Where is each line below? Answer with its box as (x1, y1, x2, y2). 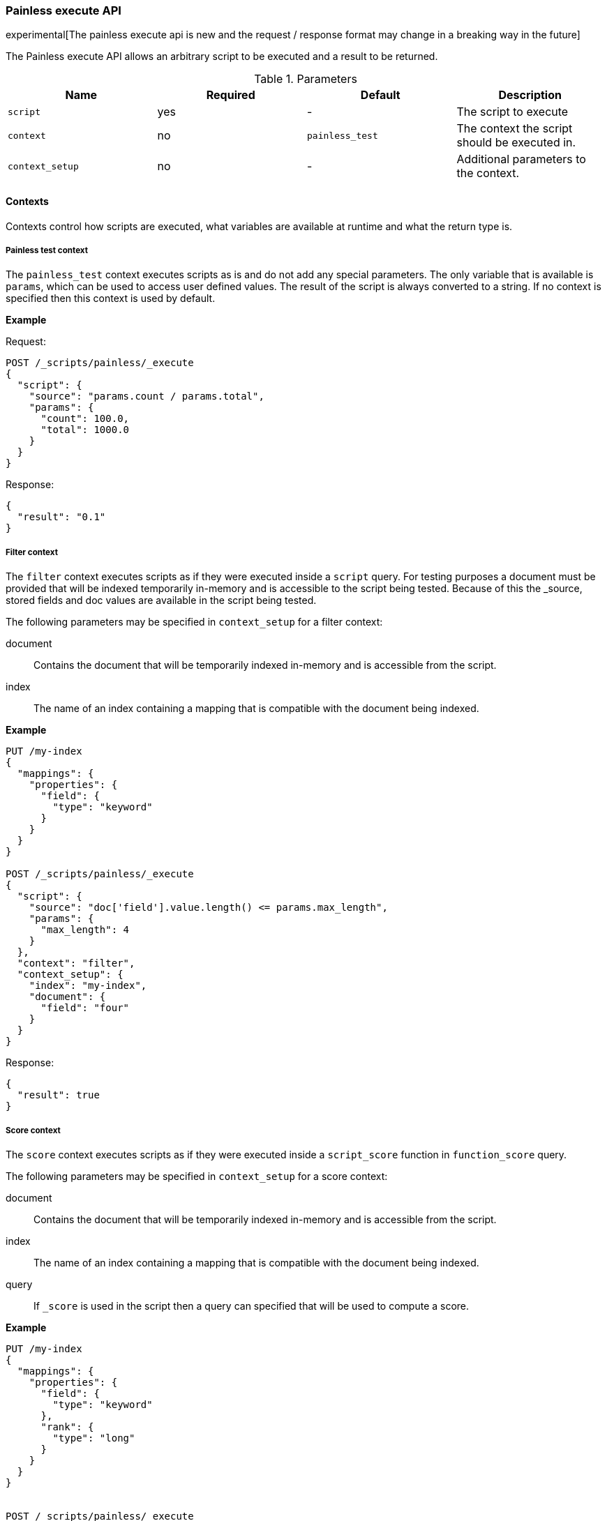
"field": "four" (40, 1002, 130, 1014)
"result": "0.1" (17, 511, 106, 523)
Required (206, 88, 255, 103)
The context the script (456, 121, 573, 136)
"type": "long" (52, 1432, 135, 1444)
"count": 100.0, (40, 413, 130, 425)
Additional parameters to (456, 152, 586, 167)
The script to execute (456, 105, 569, 119)
